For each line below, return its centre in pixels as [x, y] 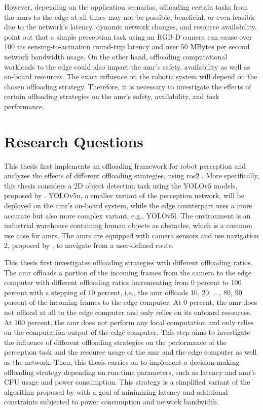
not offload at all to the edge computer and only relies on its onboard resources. [128, 312]
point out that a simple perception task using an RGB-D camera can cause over [128, 36]
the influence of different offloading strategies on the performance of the [115, 342]
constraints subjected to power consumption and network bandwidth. [111, 402]
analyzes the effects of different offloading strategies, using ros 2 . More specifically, [132, 176]
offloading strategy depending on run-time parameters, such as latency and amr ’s [130, 372]
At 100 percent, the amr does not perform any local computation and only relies [129, 322]
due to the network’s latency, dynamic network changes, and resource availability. [130, 27]
